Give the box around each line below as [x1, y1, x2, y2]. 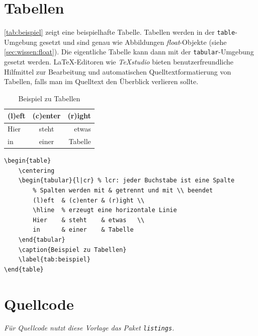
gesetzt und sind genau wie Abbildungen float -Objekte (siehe [39, 36, 227, 47]
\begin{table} [4, 157, 51, 165]
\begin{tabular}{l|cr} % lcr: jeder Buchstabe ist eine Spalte [18, 177, 235, 184]
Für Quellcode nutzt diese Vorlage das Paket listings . [4, 322, 175, 333]
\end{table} [4, 265, 44, 273]
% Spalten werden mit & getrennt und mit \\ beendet [33, 186, 213, 194]
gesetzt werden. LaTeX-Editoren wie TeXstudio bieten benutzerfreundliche [4, 56, 234, 67]
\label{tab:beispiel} [18, 256, 91, 263]
